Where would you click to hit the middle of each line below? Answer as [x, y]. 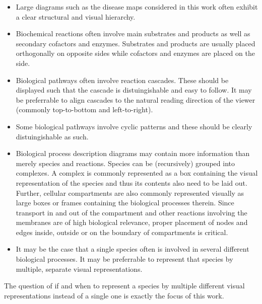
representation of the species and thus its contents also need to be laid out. [132, 182]
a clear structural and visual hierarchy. [76, 16]
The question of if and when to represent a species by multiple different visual [124, 286]
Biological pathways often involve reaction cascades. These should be [122, 80]
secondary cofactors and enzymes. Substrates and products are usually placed [136, 43]
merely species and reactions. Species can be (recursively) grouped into [125, 163]
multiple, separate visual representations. [79, 269]
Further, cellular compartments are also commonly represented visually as [130, 193]
